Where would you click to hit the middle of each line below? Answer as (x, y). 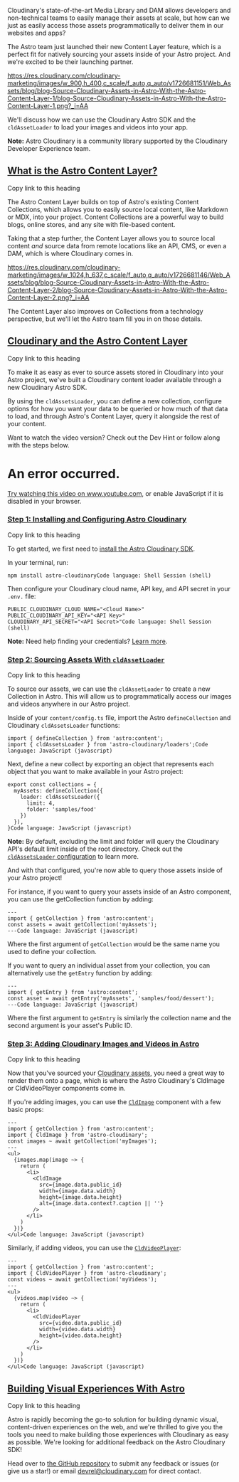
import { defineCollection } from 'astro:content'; (85, 739)
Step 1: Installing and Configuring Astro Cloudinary (97, 519)
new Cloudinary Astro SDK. (47, 387)
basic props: (26, 1110)
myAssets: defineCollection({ (58, 791)
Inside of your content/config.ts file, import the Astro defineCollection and (119, 718)
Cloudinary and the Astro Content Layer (97, 341)
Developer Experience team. (49, 148)
